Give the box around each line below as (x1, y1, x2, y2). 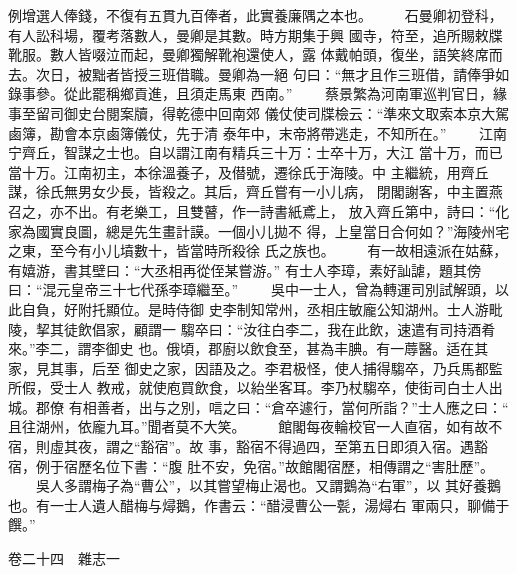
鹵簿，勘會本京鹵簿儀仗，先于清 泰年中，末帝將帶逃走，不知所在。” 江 (8, 122, 493, 143)
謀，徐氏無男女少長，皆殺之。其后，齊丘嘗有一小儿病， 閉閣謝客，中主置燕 (8, 181, 503, 202)
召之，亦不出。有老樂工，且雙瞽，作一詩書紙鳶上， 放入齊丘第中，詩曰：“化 (8, 200, 510, 221)
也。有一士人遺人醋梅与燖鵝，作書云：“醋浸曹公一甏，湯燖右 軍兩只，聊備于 (8, 494, 510, 515)
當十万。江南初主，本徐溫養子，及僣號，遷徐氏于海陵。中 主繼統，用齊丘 (8, 161, 489, 182)
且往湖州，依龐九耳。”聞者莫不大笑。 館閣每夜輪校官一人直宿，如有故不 (8, 416, 503, 437)
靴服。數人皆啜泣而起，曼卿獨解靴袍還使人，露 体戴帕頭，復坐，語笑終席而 (8, 44, 503, 65)
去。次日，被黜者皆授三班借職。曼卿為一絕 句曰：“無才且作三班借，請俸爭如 (8, 63, 510, 84)
